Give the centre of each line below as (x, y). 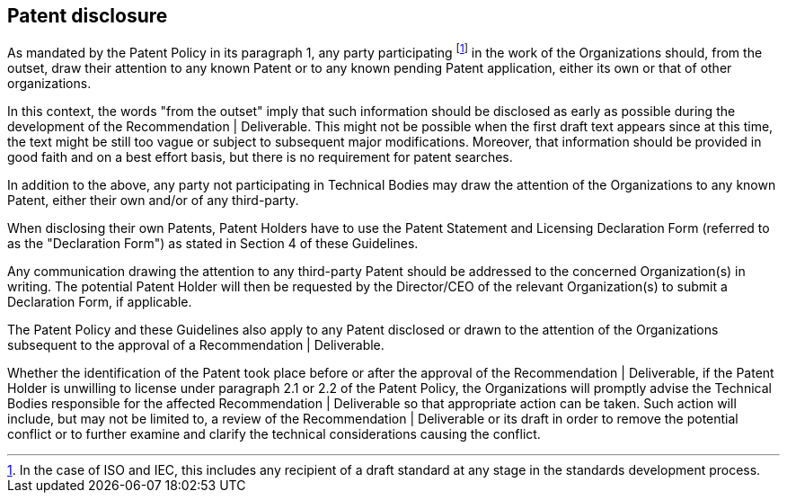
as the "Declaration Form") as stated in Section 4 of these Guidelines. (213, 244)
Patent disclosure (88, 16)
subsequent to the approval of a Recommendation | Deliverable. (196, 345)
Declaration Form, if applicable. (100, 302)
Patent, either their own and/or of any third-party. (153, 201)
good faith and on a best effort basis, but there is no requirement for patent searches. (260, 157)
